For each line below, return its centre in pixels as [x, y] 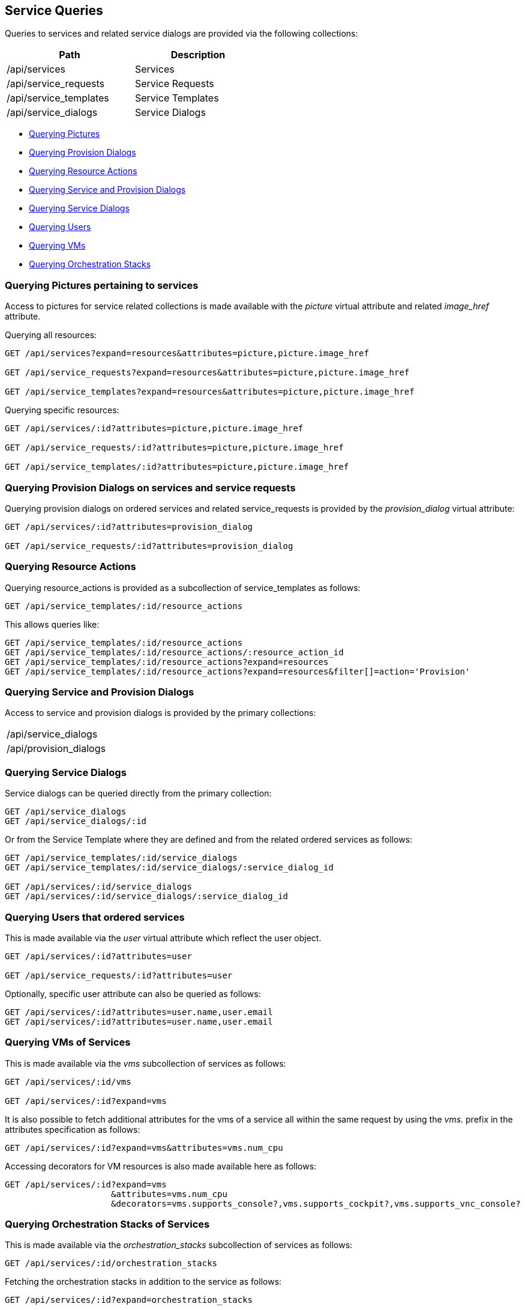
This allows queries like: [52, 624]
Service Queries [54, 11]
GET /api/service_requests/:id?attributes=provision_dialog [149, 546]
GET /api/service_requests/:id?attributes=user [119, 975]
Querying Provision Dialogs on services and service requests [150, 487]
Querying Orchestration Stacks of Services [107, 1224]
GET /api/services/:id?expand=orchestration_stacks [129, 1300]
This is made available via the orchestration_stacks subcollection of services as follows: [179, 1245]
